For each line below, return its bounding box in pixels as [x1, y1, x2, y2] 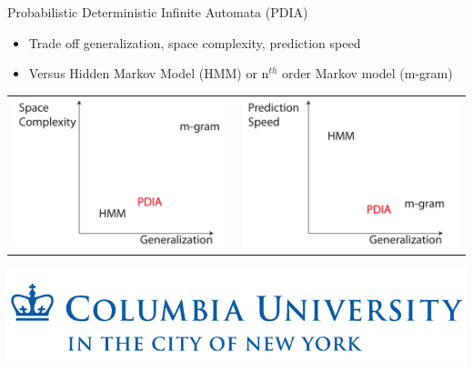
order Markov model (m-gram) [282, 64, 453, 83]
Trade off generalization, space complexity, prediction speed [28, 33, 361, 52]
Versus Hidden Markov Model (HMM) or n [28, 64, 269, 83]
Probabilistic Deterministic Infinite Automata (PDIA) [7, 3, 308, 21]
